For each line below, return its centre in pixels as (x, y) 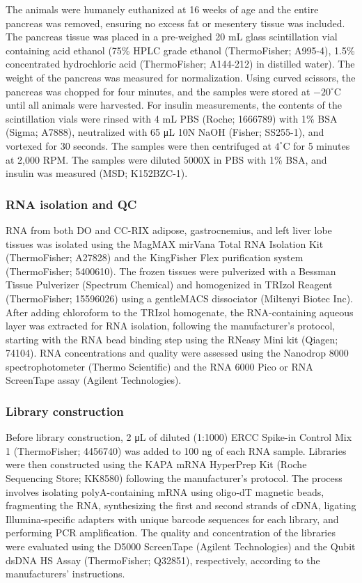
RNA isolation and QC (71, 204)
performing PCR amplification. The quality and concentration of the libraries (171, 533)
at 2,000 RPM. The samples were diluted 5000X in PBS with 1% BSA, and (166, 159)
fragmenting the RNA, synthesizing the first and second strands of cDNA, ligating (181, 505)
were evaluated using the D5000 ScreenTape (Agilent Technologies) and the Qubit (181, 546)
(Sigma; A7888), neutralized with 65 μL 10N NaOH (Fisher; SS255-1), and (165, 132)
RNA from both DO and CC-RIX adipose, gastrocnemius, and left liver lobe (169, 230)
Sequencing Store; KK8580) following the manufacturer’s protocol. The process (174, 478)
